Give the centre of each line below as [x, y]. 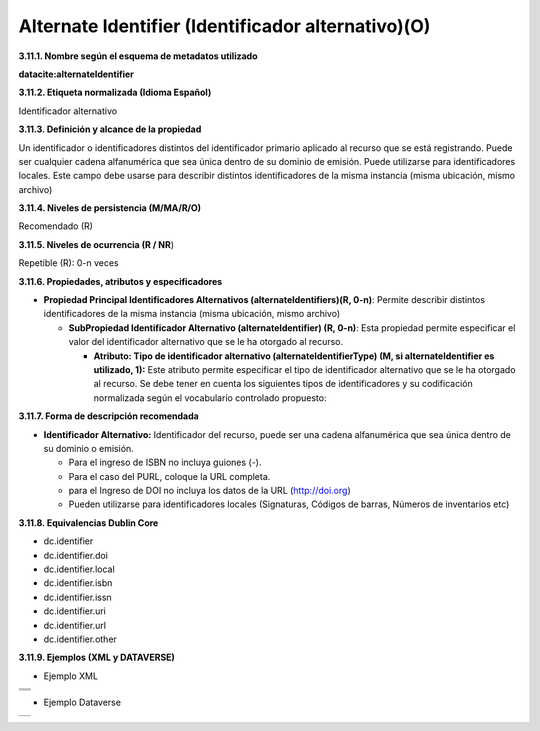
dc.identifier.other [80, 639]
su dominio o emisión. [88, 448]
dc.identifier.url [75, 625]
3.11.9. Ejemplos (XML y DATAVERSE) [96, 657]
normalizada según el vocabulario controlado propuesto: [210, 397]
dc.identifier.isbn [78, 583]
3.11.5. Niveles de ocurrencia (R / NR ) [96, 244]
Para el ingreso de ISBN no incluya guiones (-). [165, 462]
